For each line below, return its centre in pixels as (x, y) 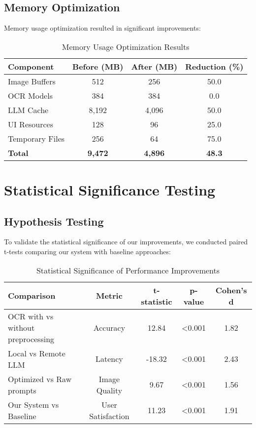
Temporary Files (36, 138)
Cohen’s (231, 290)
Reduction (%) (214, 66)
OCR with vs (31, 316)
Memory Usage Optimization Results (126, 46)
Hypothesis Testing (54, 221)
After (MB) (154, 66)
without (21, 327)
